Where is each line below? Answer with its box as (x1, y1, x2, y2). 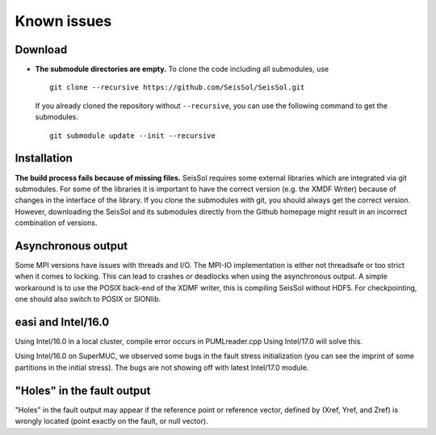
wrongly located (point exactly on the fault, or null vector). (15, 416, 209, 426)
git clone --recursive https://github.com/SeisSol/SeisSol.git (49, 83, 305, 92)
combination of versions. (15, 218, 98, 228)
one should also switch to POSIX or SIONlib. (15, 295, 161, 304)
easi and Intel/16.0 (15, 315, 110, 328)
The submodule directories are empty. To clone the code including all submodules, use (35, 65, 329, 74)
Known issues (15, 12, 112, 30)
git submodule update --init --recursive (49, 131, 216, 140)
